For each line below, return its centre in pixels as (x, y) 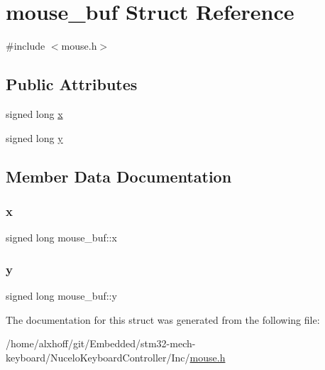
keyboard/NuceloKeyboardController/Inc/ (98, 357)
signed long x (34, 113)
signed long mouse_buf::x (61, 238)
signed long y (34, 137)
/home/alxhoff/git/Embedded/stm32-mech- (101, 343)
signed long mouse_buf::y (61, 295)
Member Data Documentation (119, 176)
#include (26, 46)
